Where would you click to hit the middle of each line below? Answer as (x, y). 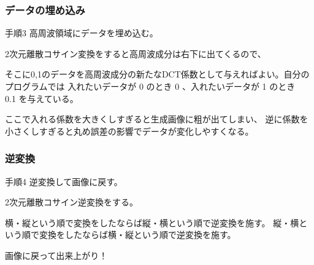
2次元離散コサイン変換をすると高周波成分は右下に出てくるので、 (136, 53)
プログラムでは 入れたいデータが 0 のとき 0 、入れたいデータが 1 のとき (150, 86)
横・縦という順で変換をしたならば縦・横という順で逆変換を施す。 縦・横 (152, 222)
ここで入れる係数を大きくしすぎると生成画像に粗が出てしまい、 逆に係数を (157, 119)
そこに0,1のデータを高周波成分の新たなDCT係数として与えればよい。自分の (157, 74)
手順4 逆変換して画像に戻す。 (64, 181)
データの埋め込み (45, 10)
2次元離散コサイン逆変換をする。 (71, 202)
